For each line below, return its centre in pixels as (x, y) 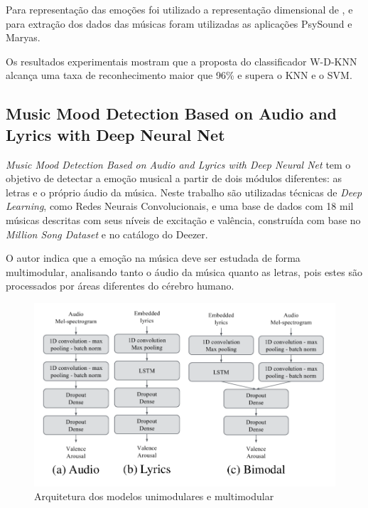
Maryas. (23, 37)
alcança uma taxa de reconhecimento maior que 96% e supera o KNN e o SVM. (179, 75)
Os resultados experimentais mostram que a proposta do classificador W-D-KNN (182, 61)
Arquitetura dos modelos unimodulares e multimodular (154, 496)
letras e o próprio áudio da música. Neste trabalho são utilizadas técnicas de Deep (184, 192)
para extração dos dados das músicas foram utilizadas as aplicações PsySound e (179, 23)
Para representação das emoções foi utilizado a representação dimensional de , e (179, 9)
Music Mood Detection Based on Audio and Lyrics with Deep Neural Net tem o (178, 164)
